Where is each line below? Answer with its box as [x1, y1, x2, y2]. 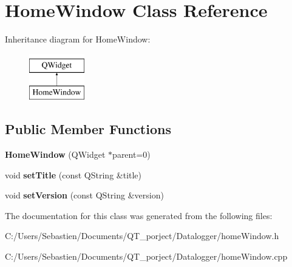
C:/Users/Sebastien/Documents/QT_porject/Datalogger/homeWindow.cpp [5, 250, 288, 263]
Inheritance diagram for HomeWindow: [5, 33, 151, 46]
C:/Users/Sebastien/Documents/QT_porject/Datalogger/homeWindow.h [5, 229, 279, 242]
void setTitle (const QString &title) [5, 168, 142, 181]
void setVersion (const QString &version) [5, 189, 164, 201]
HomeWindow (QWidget [5, 148, 106, 161]
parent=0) [112, 148, 151, 161]
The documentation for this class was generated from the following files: [5, 209, 273, 221]
